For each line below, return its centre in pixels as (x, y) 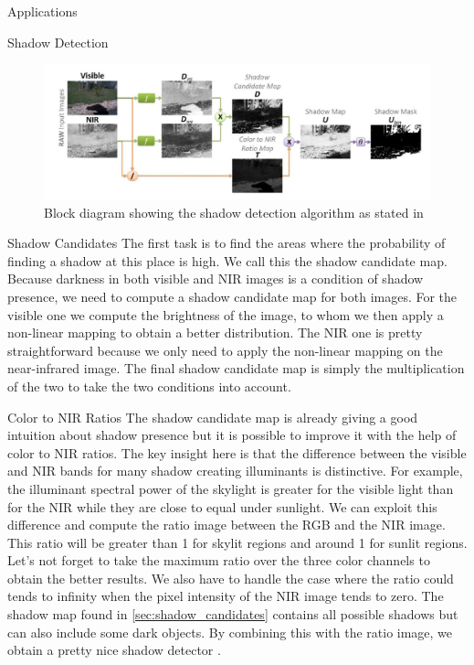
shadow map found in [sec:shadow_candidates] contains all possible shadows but (233, 614)
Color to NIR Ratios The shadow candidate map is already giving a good (213, 417)
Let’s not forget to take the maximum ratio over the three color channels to (219, 560)
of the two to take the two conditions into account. (149, 386)
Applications (42, 11)
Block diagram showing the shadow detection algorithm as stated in (234, 212)
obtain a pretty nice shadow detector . (114, 650)
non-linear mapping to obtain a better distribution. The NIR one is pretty (215, 332)
